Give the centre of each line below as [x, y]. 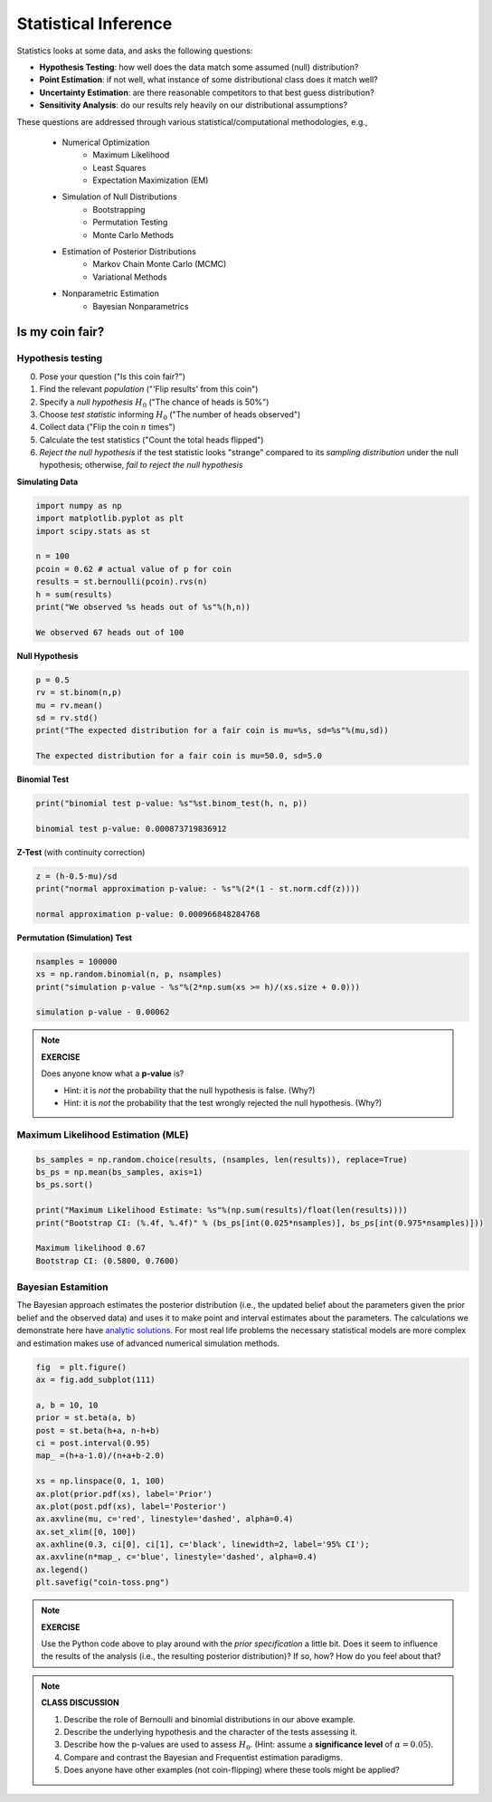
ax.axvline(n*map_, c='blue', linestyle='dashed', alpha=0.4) [176, 1557]
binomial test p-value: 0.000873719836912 [131, 829]
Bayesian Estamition [62, 1287]
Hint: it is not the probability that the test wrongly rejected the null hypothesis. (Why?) [223, 1103]
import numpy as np [79, 505]
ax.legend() [62, 1569]
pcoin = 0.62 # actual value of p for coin [134, 569]
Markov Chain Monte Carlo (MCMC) [160, 264]
